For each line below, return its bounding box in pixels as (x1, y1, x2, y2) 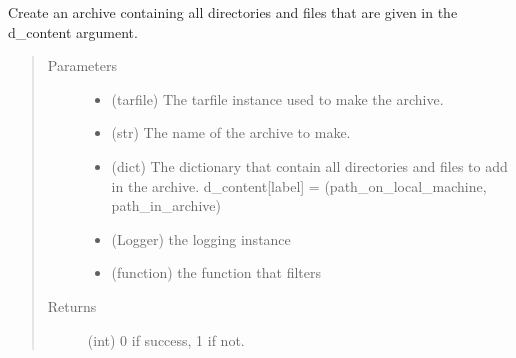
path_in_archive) (111, 195, 221, 216)
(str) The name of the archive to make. (111, 122, 351, 143)
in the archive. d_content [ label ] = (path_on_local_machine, (111, 175, 487, 196)
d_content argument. (8, 21, 138, 42)
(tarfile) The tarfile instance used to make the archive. (111, 88, 444, 109)
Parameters (47, 55, 117, 76)
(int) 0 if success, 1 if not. (87, 329, 245, 350)
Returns (47, 295, 97, 316)
